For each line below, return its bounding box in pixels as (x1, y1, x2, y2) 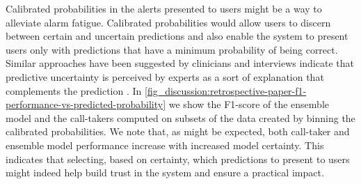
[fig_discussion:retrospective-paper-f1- (145, 83, 307, 98)
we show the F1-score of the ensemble (168, 97, 330, 112)
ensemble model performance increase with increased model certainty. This (6, 137, 324, 152)
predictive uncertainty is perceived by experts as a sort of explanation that (6, 69, 324, 84)
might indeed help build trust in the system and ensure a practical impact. (6, 165, 324, 180)
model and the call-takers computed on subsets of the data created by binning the (6, 110, 355, 125)
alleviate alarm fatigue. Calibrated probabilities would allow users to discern (6, 15, 331, 29)
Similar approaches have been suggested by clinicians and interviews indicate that (6, 56, 355, 70)
